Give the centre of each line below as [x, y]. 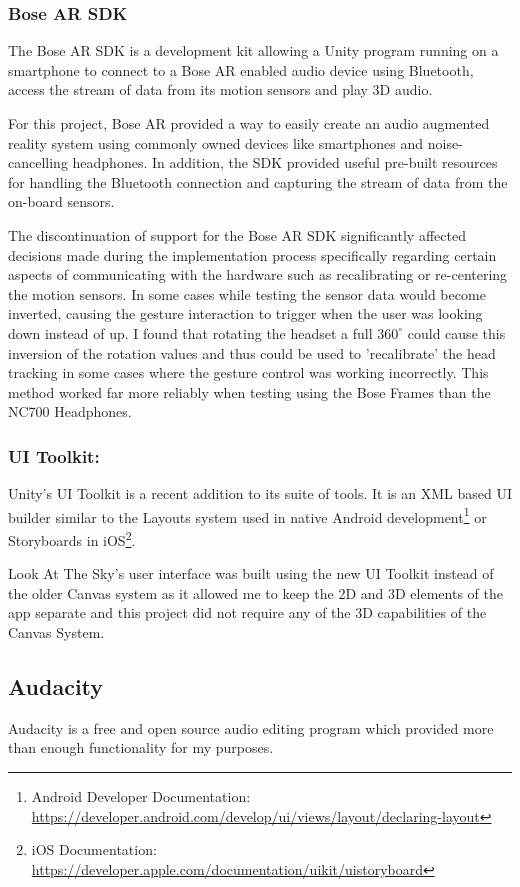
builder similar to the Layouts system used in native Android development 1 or [247, 515]
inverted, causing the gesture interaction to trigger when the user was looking [245, 313]
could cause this [456, 332]
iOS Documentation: [94, 849]
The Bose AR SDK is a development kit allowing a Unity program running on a [253, 50]
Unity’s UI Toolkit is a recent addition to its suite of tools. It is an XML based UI [260, 493]
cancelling [38, 162]
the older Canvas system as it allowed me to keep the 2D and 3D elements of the [255, 592]
